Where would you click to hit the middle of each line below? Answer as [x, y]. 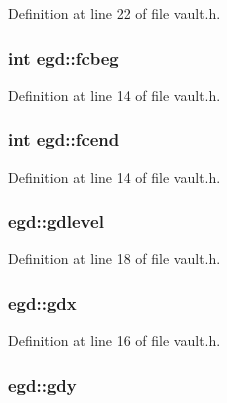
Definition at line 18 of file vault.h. [114, 258]
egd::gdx [42, 302]
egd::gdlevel [56, 221]
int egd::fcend [64, 139]
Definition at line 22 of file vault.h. [114, 13]
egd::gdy [42, 384]
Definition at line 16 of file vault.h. [114, 340]
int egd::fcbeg [63, 57]
